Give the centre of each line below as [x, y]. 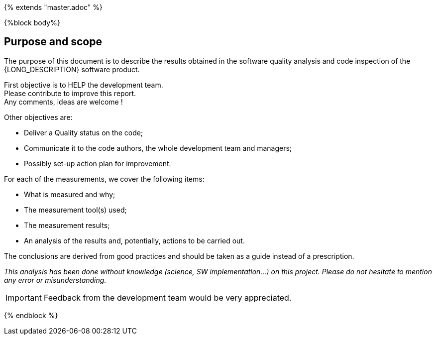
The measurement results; [67, 225]
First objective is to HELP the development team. [84, 85]
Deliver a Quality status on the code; [84, 132]
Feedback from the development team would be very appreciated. [167, 297]
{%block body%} [32, 23]
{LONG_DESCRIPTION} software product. [72, 69]
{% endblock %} [31, 315]
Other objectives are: [38, 117]
